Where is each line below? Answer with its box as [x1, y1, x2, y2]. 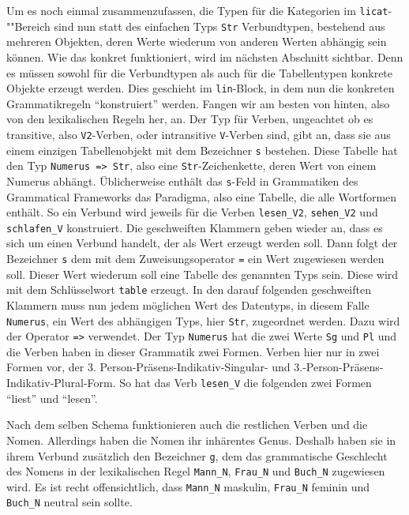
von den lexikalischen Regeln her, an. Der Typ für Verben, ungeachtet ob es [6, 111, 373, 127]
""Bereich [6, 17, 51, 34]
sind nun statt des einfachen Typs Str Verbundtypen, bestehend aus [54, 17, 385, 34]
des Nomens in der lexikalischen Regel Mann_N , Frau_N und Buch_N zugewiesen [6, 463, 385, 479]
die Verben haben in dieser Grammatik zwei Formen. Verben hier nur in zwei [6, 343, 380, 359]
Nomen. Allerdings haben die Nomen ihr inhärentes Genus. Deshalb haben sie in [6, 431, 396, 448]
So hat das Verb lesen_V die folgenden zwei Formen [119, 374, 372, 391]
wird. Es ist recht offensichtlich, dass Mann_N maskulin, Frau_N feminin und [6, 478, 370, 494]
